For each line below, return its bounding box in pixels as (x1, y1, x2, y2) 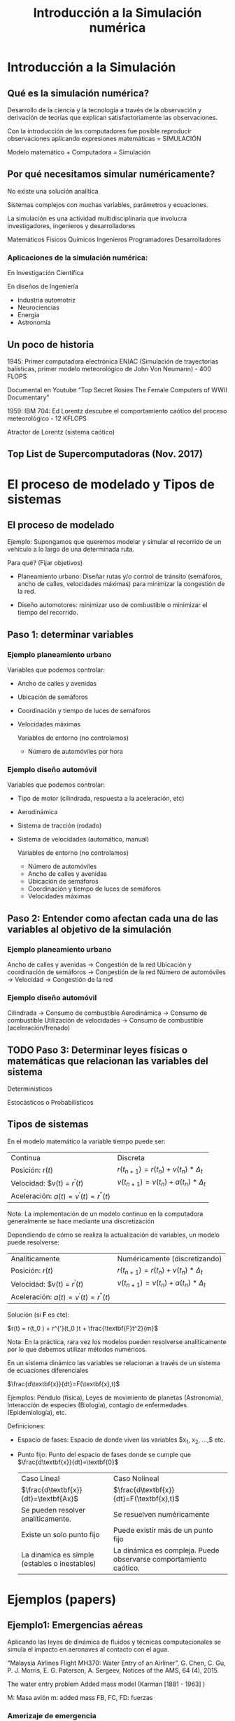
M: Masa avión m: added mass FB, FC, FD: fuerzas (7, 1694, 153, 1702)
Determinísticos (7, 1084, 52, 1093)
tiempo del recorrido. (17, 609, 79, 617)
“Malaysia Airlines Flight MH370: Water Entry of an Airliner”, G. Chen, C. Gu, (7, 1659, 226, 1668)
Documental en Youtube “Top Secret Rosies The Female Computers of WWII (7, 385, 227, 394)
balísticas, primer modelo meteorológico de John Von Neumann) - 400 (7, 364, 212, 373)
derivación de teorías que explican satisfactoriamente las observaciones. (7, 114, 218, 121)
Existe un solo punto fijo (20, 1530, 100, 1540)
